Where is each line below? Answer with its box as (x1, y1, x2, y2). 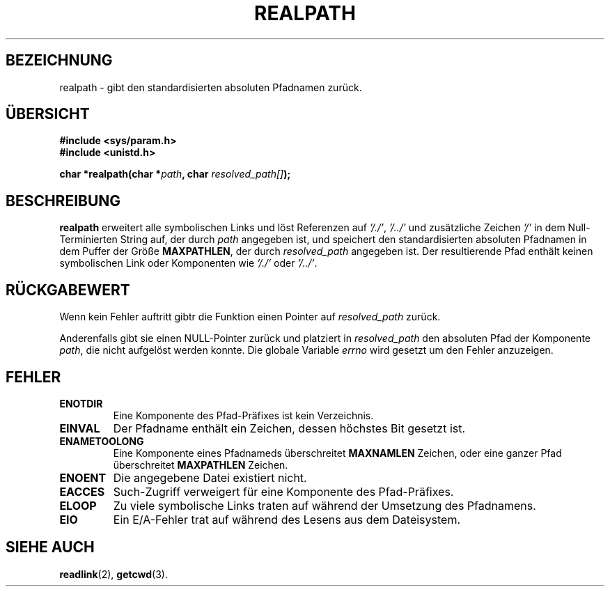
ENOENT (59, 470, 107, 485)
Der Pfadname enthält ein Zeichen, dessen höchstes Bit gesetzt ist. (113, 421, 466, 435)
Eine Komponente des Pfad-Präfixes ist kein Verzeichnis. (113, 409, 374, 421)
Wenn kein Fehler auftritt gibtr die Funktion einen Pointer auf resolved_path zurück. (59, 311, 441, 323)
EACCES (59, 484, 105, 499)
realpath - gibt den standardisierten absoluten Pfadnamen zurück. (59, 81, 362, 93)
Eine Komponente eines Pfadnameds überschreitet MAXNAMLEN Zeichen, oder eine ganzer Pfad (113, 446, 562, 459)
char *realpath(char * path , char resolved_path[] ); (59, 168, 291, 180)
